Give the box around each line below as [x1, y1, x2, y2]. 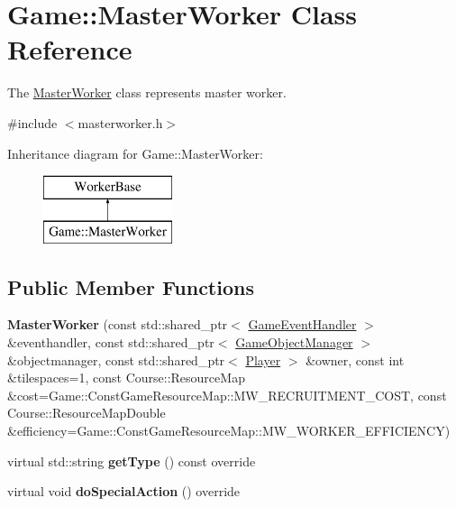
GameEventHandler [248, 315, 357, 334]
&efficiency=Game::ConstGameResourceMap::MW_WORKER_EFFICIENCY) [7, 421, 451, 440]
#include [7, 113, 58, 132]
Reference [7, 31, 132, 68]
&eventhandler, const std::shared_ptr [7, 333, 214, 352]
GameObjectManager [235, 333, 353, 352]
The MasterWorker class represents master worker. [7, 83, 287, 102]
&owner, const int [306, 350, 405, 369]
